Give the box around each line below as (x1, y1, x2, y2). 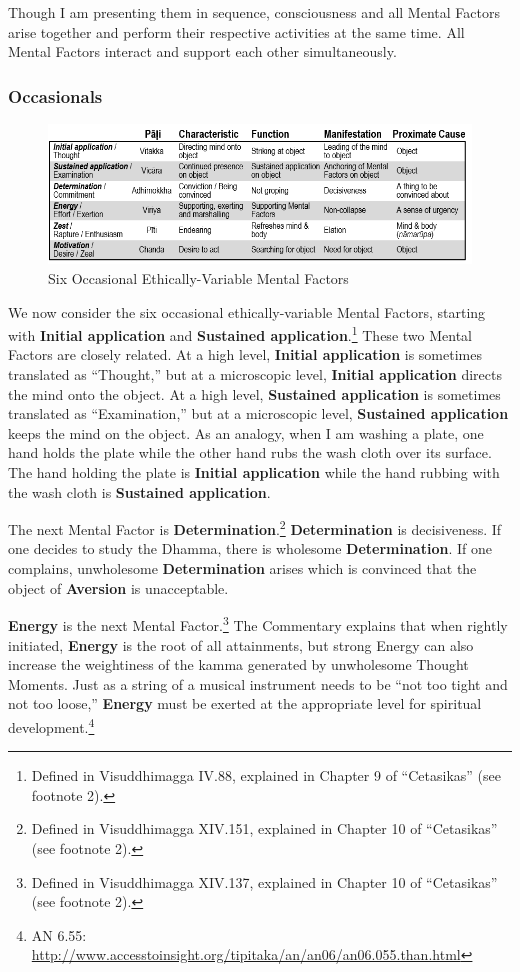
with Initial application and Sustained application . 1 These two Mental (8, 322, 472, 345)
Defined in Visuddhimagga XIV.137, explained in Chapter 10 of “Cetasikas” (31, 871, 498, 892)
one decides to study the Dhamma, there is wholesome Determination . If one (8, 538, 492, 559)
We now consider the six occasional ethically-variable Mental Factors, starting (8, 301, 486, 322)
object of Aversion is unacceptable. (8, 577, 229, 598)
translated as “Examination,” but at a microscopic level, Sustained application (8, 403, 509, 424)
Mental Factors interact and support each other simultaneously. (8, 41, 397, 62)
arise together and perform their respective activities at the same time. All (8, 21, 465, 42)
